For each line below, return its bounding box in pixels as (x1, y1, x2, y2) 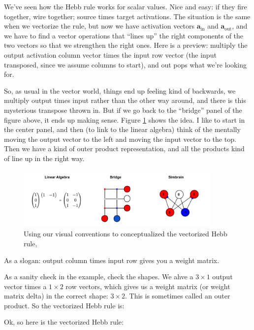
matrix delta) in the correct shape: (4, 291, 108, 301)
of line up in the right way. (4, 153, 85, 163)
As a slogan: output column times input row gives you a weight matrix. (4, 255, 220, 265)
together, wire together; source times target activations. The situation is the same (4, 11, 251, 21)
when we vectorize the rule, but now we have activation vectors (4, 21, 195, 31)
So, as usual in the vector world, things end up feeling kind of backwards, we (4, 85, 236, 96)
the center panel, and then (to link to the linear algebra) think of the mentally (4, 124, 241, 134)
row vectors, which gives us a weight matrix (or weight (65, 281, 230, 291)
